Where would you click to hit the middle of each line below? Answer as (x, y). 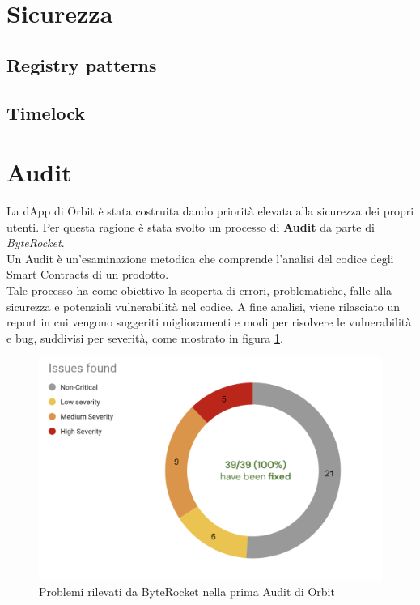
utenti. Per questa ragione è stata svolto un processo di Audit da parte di (191, 226)
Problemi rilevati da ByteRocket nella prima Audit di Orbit (187, 592)
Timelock (46, 112)
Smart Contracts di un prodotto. (88, 274)
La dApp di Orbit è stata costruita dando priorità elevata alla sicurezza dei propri (210, 211)
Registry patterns (82, 64)
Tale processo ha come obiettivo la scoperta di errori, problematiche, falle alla (199, 290)
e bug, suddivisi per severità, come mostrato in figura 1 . (145, 337)
